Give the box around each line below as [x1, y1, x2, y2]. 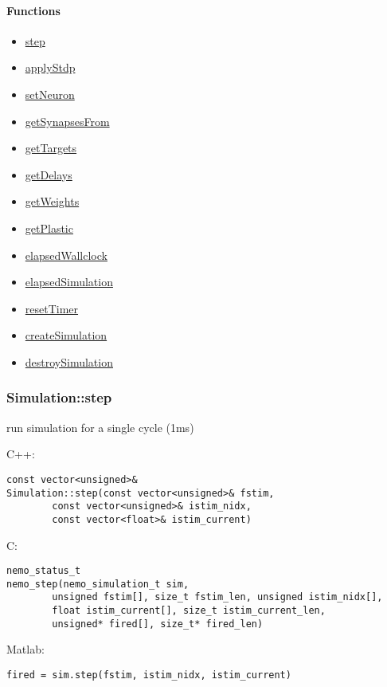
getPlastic [25, 219, 73, 236]
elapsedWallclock [25, 246, 107, 263]
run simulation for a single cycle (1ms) [6, 418, 194, 435]
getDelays [25, 166, 72, 183]
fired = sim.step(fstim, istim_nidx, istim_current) [6, 669, 291, 681]
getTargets [25, 139, 77, 156]
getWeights [25, 193, 80, 210]
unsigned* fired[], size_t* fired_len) [52, 618, 264, 630]
